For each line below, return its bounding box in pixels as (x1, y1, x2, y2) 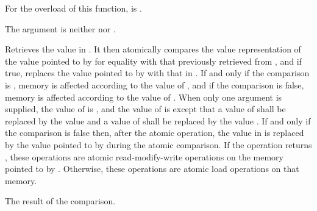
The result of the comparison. (5, 195, 116, 207)
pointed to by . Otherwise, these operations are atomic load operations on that (5, 162, 299, 175)
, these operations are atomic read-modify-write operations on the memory (5, 150, 284, 163)
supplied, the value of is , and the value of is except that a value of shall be (5, 102, 286, 115)
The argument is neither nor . (5, 22, 116, 35)
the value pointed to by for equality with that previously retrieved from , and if (5, 54, 302, 67)
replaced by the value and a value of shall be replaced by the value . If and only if (5, 114, 311, 127)
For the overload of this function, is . (5, 2, 142, 14)
